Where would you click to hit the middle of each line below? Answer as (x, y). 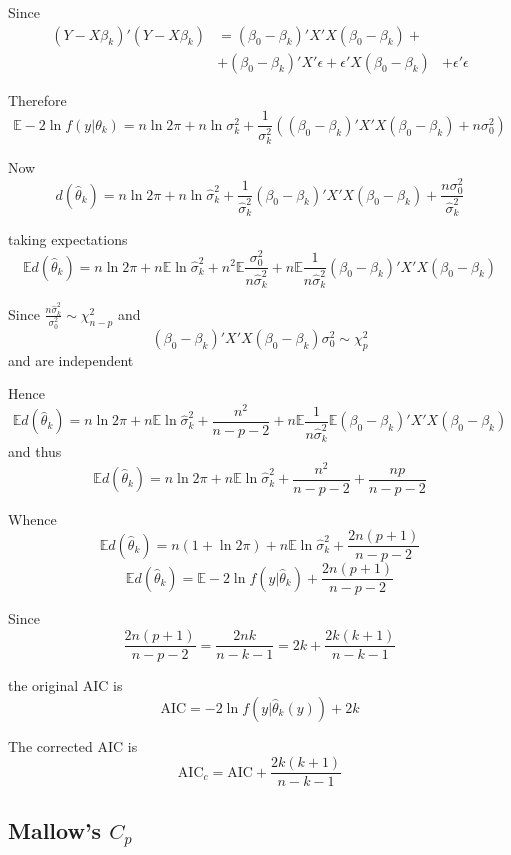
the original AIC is (65, 685)
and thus (35, 451)
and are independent (71, 359)
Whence (32, 518)
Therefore (37, 99)
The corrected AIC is (73, 745)
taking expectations (68, 239)
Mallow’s (55, 829)
